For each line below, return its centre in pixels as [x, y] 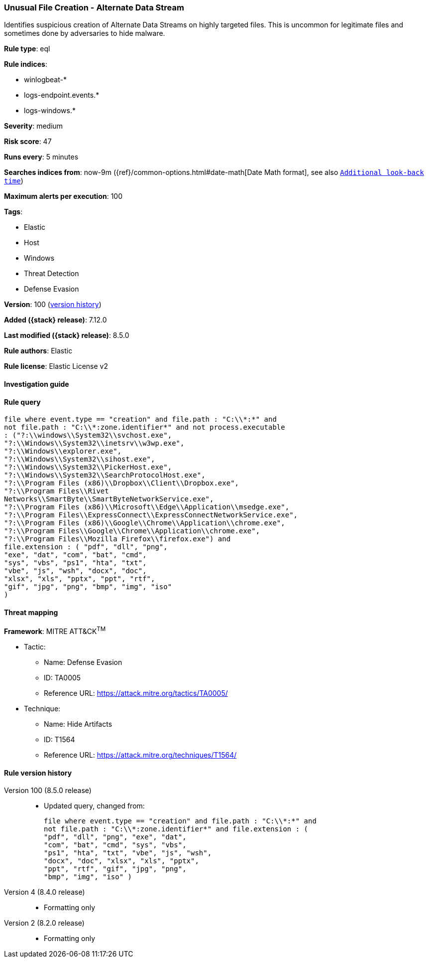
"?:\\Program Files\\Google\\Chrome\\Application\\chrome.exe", [132, 531]
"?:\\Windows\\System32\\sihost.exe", [80, 459]
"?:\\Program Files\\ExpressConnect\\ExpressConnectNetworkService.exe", [151, 515]
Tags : [13, 212]
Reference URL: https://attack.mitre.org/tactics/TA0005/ [136, 693]
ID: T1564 [59, 740]
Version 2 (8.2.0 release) [44, 923]
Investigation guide [37, 384]
